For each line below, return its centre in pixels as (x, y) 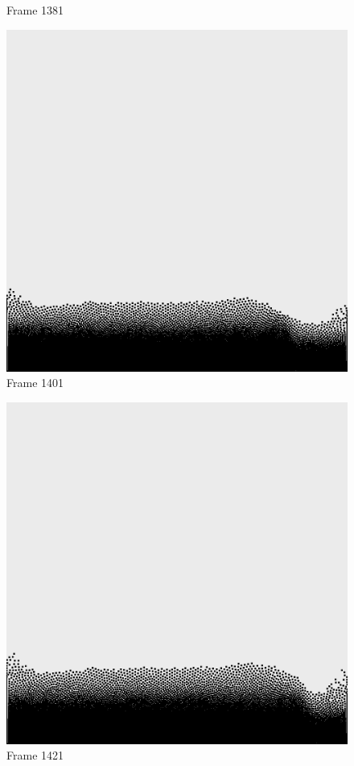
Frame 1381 (35, 10)
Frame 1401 (35, 383)
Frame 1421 (35, 755)
